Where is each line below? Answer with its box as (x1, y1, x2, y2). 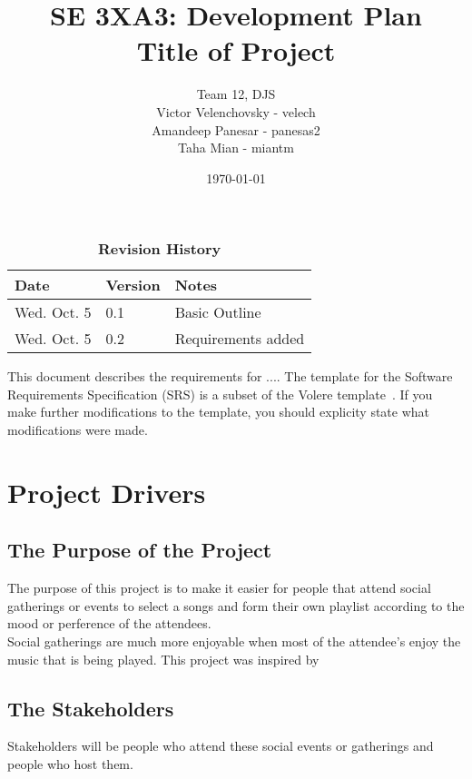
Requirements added (174, 328, 305, 350)
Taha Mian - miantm (178, 138, 294, 157)
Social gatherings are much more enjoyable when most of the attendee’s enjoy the (7, 632, 461, 651)
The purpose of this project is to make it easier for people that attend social (7, 578, 431, 597)
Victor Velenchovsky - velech (156, 102, 316, 121)
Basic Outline (174, 301, 261, 323)
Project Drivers (7, 473, 206, 510)
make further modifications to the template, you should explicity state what (7, 402, 430, 421)
